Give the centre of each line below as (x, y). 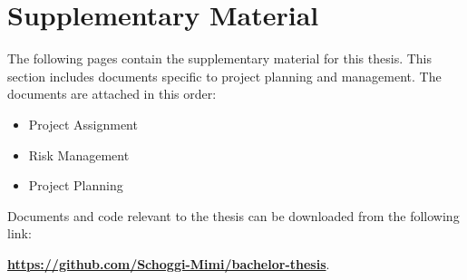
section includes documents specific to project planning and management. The (224, 76)
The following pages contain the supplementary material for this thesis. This (220, 58)
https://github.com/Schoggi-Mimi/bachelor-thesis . (169, 263)
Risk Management (79, 154)
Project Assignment (83, 124)
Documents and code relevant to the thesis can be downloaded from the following (233, 215)
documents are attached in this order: (112, 94)
